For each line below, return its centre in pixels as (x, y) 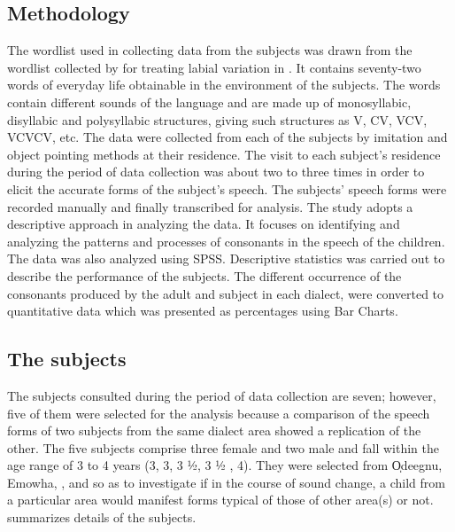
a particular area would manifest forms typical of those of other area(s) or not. (220, 500)
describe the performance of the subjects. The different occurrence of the (204, 275)
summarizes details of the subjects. (102, 517)
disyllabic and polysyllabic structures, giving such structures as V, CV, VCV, (217, 119)
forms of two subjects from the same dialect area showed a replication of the (214, 430)
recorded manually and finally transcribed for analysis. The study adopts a (210, 206)
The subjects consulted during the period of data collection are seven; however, (222, 395)
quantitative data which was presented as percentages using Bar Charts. (203, 311)
